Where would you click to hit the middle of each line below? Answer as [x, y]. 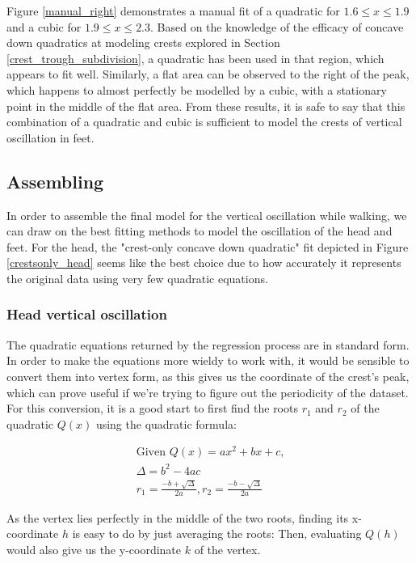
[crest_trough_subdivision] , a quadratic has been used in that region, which [195, 58]
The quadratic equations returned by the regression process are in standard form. [208, 344]
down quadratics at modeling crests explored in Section [143, 42]
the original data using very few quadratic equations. [137, 278]
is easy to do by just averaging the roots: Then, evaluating [217, 533]
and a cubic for [44, 26]
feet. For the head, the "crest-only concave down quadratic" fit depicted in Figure [208, 246]
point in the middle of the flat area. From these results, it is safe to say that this [206, 106]
